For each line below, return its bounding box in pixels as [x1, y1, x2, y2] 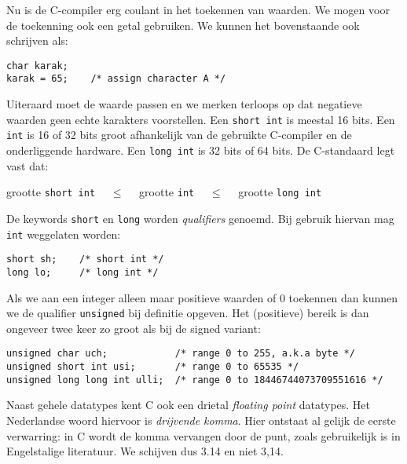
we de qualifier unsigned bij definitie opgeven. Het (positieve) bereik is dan [6, 305, 369, 321]
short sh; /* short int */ [6, 254, 164, 265]
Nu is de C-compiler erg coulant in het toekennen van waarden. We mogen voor [6, 2, 390, 17]
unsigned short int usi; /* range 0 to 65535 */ [6, 361, 299, 373]
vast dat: [6, 157, 49, 174]
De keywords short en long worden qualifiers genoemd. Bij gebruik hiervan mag [6, 210, 394, 226]
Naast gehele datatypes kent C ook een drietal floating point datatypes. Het [6, 396, 371, 413]
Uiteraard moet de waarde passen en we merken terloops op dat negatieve [6, 96, 362, 112]
